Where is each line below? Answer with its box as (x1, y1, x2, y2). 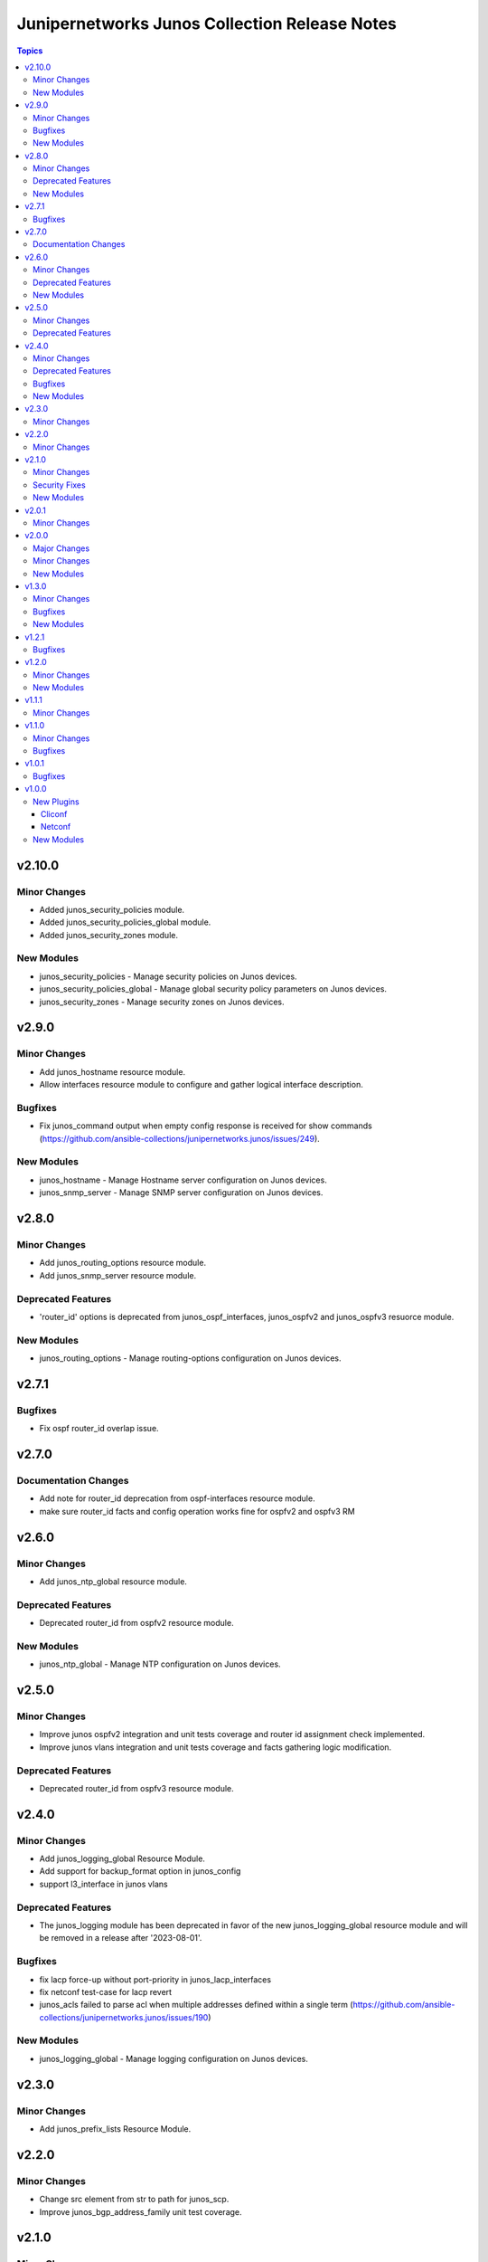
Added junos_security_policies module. (39, 904, 185, 915)
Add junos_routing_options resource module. (39, 1258, 207, 1269)
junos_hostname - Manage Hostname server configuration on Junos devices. (39, 1174, 327, 1185)
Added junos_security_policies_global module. (39, 917, 211, 927)
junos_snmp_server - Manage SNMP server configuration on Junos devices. (39, 1187, 324, 1198)
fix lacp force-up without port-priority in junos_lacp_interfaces (39, 1973, 271, 1985)
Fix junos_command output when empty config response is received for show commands (39, 1120, 372, 1131)
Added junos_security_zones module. (39, 929, 178, 940)
